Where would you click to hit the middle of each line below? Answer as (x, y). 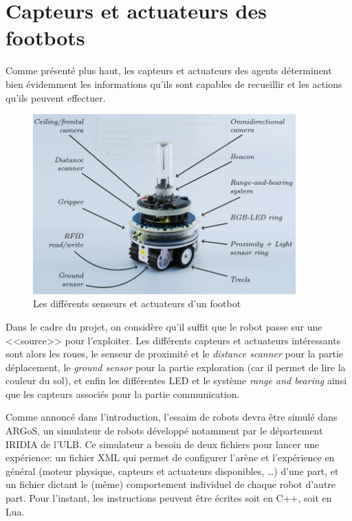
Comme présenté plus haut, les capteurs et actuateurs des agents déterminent (169, 70)
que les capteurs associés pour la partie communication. (123, 393)
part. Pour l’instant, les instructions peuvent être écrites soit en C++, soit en (169, 498)
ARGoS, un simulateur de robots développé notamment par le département (164, 431)
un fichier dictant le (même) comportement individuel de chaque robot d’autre (171, 484)
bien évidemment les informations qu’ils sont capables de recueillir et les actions (174, 84)
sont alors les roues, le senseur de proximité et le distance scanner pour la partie (175, 354)
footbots (45, 37)
